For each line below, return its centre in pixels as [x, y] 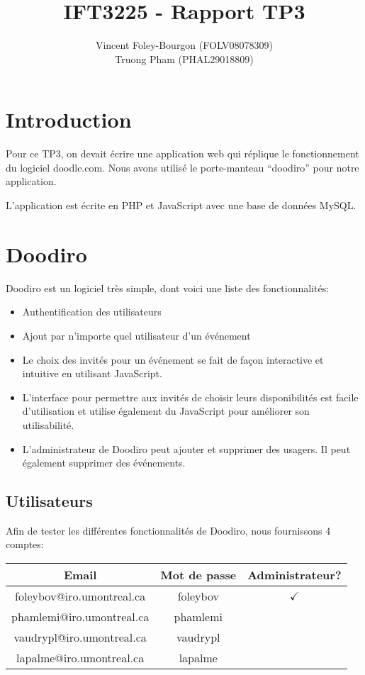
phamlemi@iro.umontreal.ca [80, 617]
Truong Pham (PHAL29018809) [184, 58]
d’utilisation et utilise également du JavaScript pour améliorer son [166, 411]
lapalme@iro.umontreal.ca [80, 658]
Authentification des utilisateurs [92, 312]
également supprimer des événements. [104, 463]
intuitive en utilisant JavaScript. [92, 373]
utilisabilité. [48, 424]
